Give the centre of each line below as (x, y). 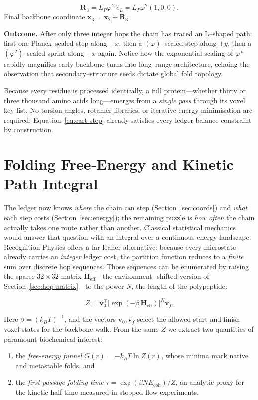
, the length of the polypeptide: (179, 286)
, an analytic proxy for (210, 382)
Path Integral (51, 184)
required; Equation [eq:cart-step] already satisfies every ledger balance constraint (128, 120)
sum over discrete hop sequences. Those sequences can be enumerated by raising (127, 266)
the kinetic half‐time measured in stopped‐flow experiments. (107, 391)
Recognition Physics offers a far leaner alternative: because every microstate (120, 246)
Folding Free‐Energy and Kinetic (119, 164)
